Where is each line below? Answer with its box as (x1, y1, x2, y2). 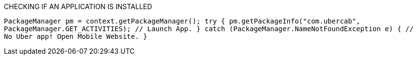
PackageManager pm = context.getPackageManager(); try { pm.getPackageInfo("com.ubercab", (4, 17, 361, 25)
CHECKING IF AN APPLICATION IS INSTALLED (4, 2, 152, 11)
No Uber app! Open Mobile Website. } (4, 33, 148, 40)
